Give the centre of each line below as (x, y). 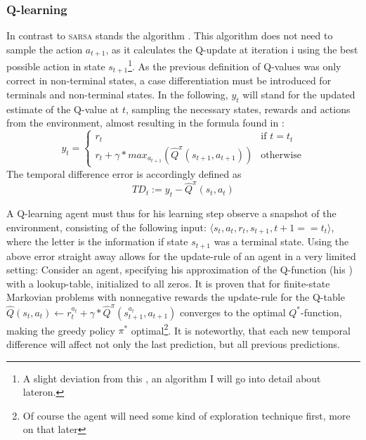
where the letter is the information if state (97, 241)
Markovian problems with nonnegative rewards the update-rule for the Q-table (176, 297)
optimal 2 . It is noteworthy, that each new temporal (241, 329)
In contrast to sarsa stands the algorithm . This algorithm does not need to (170, 35)
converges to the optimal (233, 312)
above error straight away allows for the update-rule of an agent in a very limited (181, 255)
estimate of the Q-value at (63, 109)
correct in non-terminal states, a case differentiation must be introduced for (169, 80)
